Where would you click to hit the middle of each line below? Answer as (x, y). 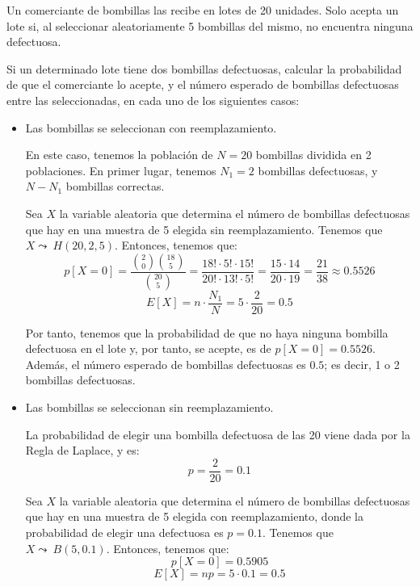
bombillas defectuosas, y (318, 170)
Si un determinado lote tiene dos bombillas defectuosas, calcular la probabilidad (204, 68)
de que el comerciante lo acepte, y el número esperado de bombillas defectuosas (203, 84)
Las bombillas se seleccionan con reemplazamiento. (151, 127)
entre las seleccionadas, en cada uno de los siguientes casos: (153, 100)
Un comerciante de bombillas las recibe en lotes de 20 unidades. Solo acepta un (203, 10)
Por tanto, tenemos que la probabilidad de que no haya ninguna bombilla (207, 332)
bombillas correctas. (115, 186)
